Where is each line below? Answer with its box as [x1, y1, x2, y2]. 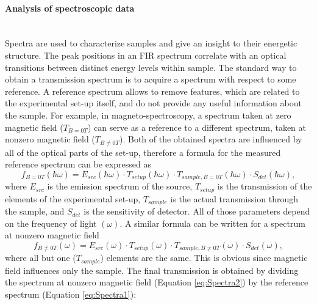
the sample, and [5, 205, 65, 218]
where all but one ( [5, 251, 76, 264]
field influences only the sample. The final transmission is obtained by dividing [5, 263, 299, 276]
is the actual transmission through [170, 192, 298, 205]
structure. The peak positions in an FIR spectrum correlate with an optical [5, 48, 287, 61]
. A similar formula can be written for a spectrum [119, 216, 305, 229]
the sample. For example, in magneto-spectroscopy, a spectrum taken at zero [5, 108, 291, 121]
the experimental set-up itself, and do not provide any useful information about [5, 97, 302, 109]
